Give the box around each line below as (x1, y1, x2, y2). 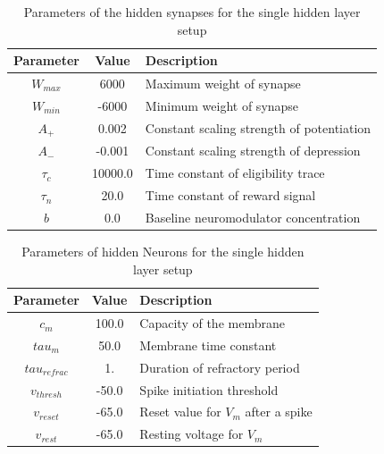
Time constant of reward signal (145, 186, 316, 205)
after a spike (245, 402, 313, 421)
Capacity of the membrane (139, 314, 285, 332)
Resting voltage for (139, 425, 244, 443)
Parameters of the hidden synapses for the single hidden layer (23, 3, 361, 21)
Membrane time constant (139, 335, 277, 354)
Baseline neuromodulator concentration (145, 207, 361, 226)
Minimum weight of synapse (145, 96, 299, 114)
